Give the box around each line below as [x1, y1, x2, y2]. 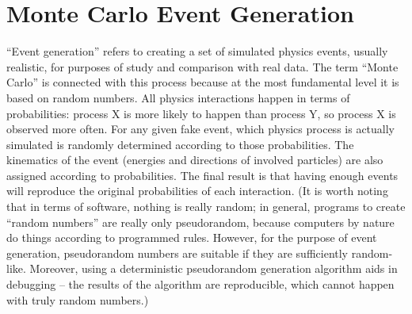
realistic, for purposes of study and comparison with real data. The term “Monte [6, 58, 399, 75]
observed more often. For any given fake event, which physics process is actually [6, 121, 395, 137]
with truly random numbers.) [6, 291, 149, 308]
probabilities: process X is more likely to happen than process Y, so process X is [6, 105, 396, 121]
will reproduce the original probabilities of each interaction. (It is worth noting [6, 182, 388, 199]
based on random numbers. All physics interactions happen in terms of [6, 89, 350, 105]
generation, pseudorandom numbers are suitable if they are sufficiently [6, 244, 349, 261]
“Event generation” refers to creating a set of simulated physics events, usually [6, 43, 388, 59]
